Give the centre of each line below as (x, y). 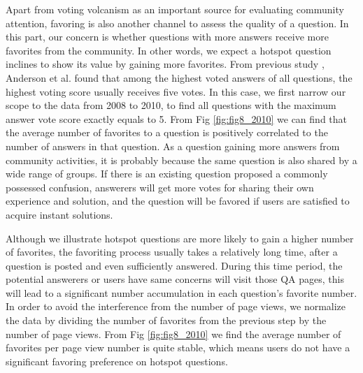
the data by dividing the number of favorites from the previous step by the (166, 320)
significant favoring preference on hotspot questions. (117, 361)
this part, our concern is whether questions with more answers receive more (167, 37)
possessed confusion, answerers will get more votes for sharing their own (160, 187)
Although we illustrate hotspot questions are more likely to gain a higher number (180, 238)
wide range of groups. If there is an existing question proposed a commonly (167, 174)
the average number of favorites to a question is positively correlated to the (167, 132)
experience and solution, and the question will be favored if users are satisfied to (178, 201)
